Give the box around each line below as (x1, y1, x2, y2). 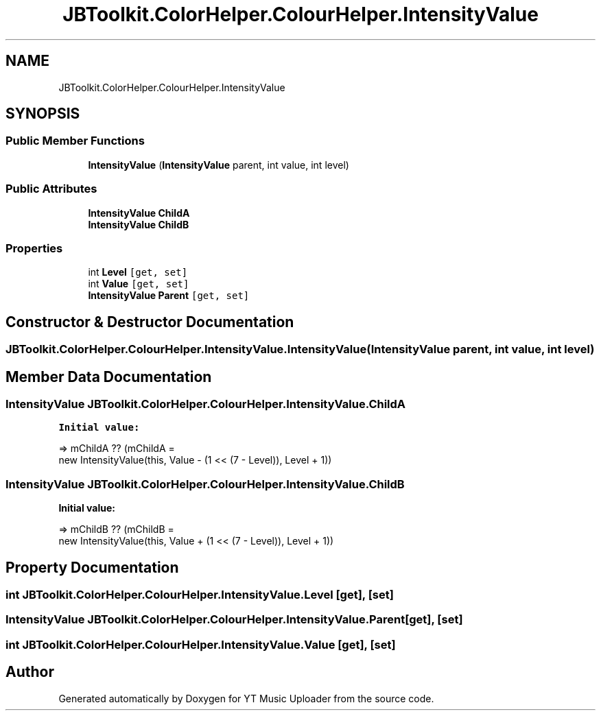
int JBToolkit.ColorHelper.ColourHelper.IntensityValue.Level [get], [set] (5, 587, 394, 601)
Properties (5, 241, 63, 255)
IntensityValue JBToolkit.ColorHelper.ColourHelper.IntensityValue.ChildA (5, 397, 406, 411)
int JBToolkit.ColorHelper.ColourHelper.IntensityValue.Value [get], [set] (5, 637, 396, 652)
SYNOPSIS (5, 105, 80, 123)
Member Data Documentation (5, 368, 212, 385)
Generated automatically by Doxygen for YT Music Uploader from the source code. (58, 692, 434, 704)
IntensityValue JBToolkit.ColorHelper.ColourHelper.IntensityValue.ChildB (5, 477, 405, 491)
